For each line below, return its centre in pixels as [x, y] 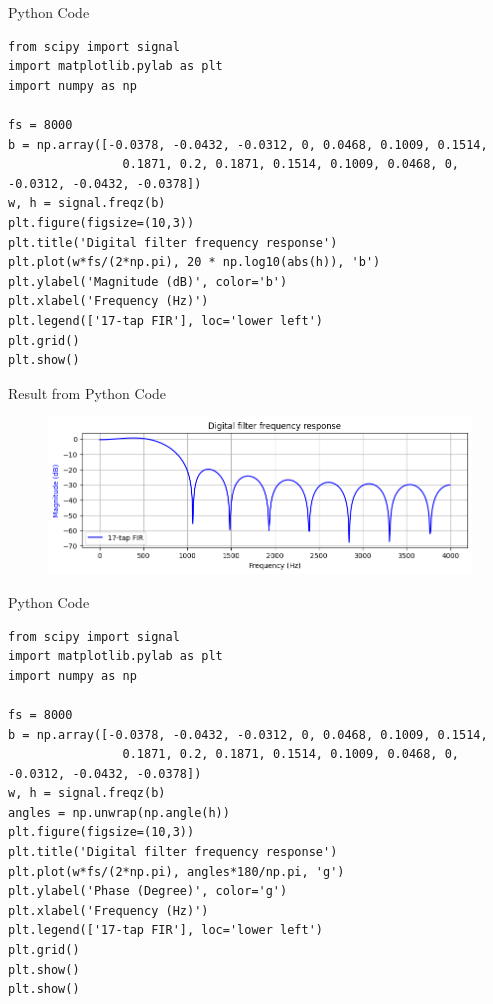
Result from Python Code [87, 392]
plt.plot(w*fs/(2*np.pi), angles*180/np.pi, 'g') [176, 871]
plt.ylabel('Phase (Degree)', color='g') [148, 891]
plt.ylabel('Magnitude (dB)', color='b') [148, 281]
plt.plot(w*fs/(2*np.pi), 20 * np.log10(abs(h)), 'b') [194, 262]
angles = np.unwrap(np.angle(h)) [119, 812]
